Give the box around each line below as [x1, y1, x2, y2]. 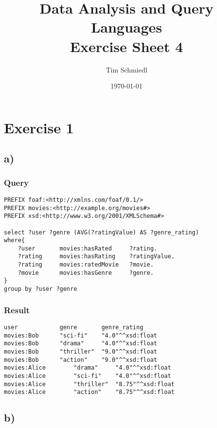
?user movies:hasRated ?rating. [18, 245, 157, 252]
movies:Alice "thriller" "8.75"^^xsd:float [4, 380, 175, 388]
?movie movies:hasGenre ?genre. [18, 269, 154, 276]
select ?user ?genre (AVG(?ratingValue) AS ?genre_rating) [4, 229, 199, 236]
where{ [4, 237, 25, 244]
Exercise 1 [4, 117, 74, 137]
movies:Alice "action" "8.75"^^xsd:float [4, 389, 175, 396]
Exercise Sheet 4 [70, 36, 183, 56]
